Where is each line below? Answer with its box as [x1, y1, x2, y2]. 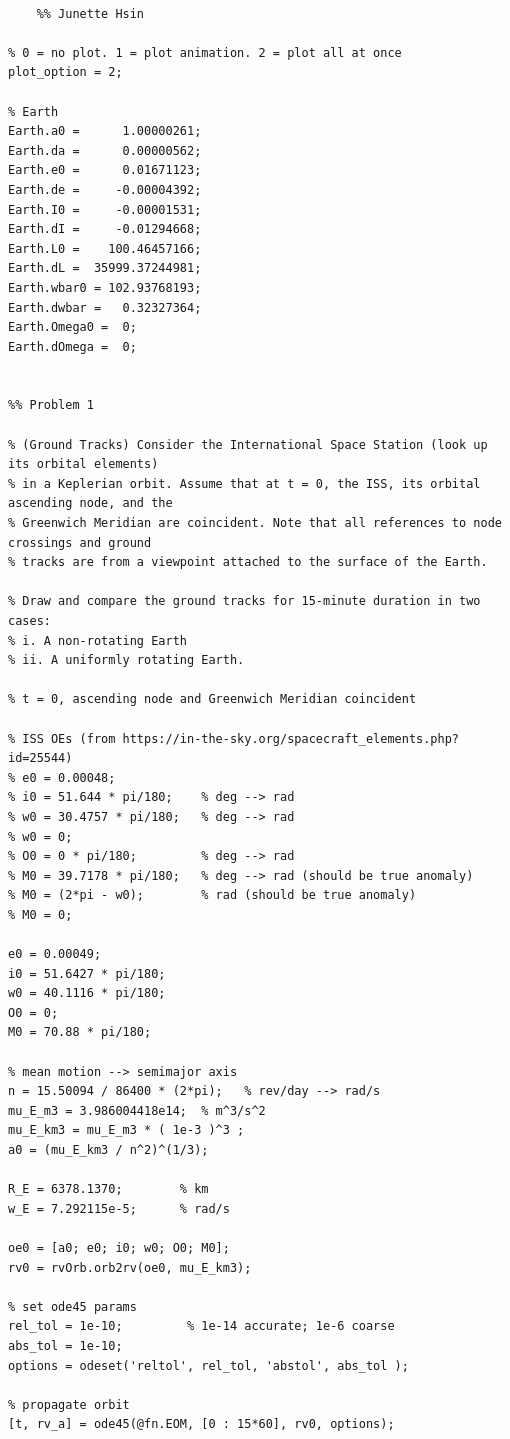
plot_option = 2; [8, 65, 123, 80]
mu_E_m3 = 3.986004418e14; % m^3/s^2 [8, 1103, 266, 1118]
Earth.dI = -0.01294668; [8, 222, 202, 237]
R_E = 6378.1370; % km [8, 1182, 209, 1197]
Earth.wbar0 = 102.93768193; [8, 280, 202, 295]
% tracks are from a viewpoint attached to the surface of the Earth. [8, 555, 488, 570]
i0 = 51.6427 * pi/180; [8, 966, 166, 981]
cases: [8, 614, 51, 628]
